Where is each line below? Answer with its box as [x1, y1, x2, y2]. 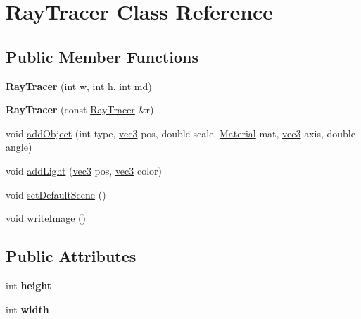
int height [6, 277, 52, 292]
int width [6, 301, 49, 316]
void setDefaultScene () [6, 187, 106, 201]
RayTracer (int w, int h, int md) [6, 78, 152, 93]
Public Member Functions [6, 45, 198, 67]
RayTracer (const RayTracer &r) [6, 102, 154, 117]
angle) [6, 139, 32, 154]
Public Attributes [6, 245, 137, 267]
